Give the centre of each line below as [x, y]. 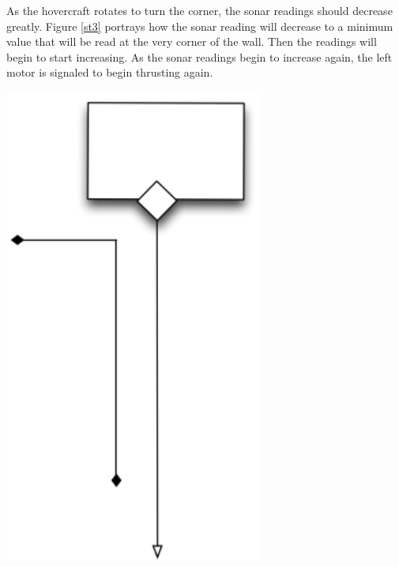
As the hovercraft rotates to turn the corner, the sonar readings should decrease [199, 10]
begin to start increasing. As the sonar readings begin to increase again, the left [199, 56]
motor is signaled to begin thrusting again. [110, 72]
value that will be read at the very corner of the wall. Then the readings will [192, 41]
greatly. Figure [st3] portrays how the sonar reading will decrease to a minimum [200, 26]
